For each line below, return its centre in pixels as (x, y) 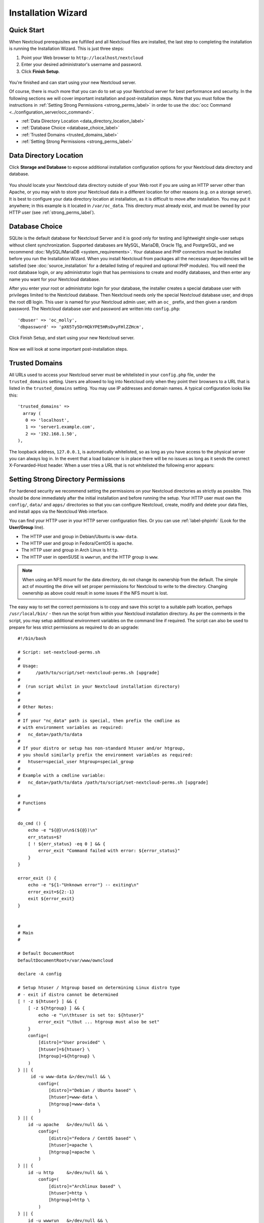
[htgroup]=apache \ (72, 1152)
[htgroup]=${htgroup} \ (67, 1056)
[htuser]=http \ (68, 1193)
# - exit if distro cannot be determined (68, 995)
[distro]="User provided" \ (72, 1042)
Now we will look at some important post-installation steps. (68, 349)
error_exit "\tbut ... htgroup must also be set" (99, 1022)
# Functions (32, 803)
